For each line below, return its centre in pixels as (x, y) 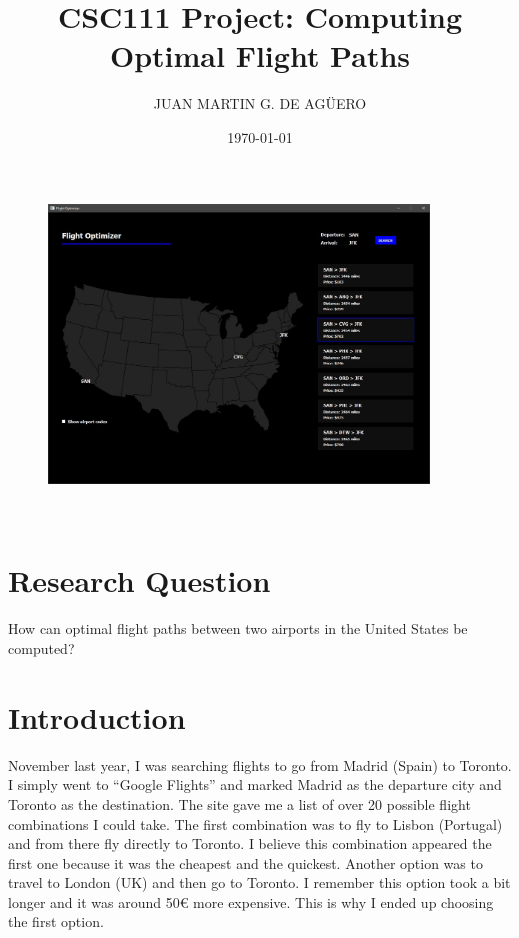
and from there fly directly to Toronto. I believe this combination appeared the (250, 843)
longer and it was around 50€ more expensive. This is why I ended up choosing (251, 901)
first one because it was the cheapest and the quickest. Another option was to (245, 862)
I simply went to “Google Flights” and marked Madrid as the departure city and (255, 784)
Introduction (97, 716)
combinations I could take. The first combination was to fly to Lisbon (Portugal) (255, 823)
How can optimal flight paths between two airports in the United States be (238, 628)
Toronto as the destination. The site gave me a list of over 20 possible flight (239, 803)
